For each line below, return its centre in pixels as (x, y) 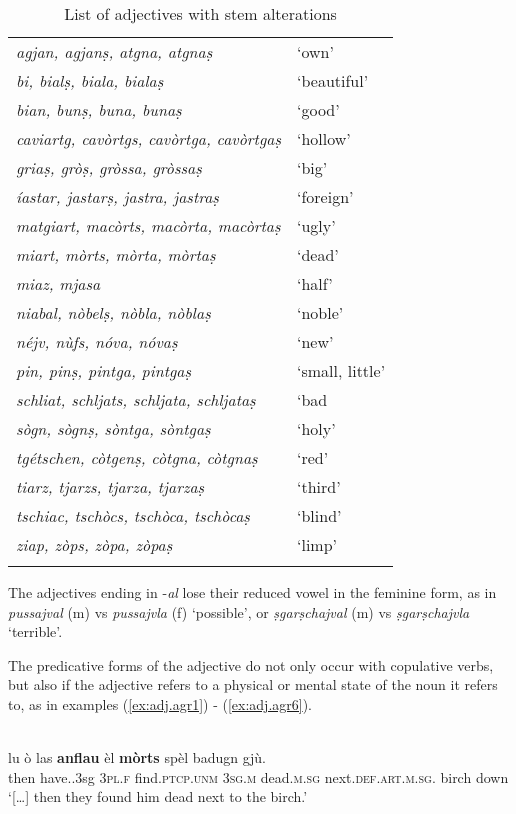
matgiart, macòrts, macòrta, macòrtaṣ (148, 225)
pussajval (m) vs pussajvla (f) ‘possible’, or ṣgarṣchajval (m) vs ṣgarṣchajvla (239, 611)
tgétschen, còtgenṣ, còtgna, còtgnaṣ (137, 457)
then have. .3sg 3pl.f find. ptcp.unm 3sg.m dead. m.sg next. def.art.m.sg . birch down (258, 776)
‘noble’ (320, 312)
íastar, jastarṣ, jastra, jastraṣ (117, 196)
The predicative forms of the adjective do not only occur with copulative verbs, (251, 664)
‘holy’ (316, 428)
